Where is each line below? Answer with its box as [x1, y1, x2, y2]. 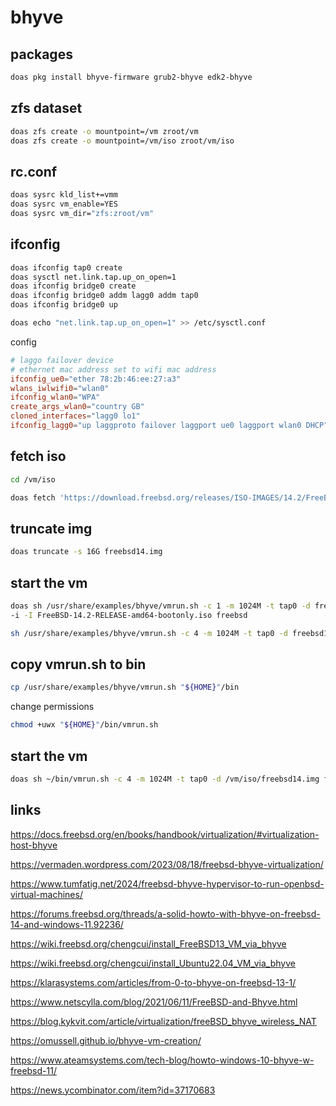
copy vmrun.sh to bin [10, 656, 147, 673]
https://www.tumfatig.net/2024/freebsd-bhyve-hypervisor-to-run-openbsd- [10, 877, 325, 890]
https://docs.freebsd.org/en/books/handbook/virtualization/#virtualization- [10, 828, 320, 840]
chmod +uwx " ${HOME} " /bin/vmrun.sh [10, 720, 159, 730]
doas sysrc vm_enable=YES [10, 199, 118, 210]
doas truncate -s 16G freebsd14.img [10, 547, 163, 557]
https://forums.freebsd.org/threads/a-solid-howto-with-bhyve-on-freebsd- [10, 907, 321, 920]
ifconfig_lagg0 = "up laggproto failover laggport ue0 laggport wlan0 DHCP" [10, 421, 329, 431]
